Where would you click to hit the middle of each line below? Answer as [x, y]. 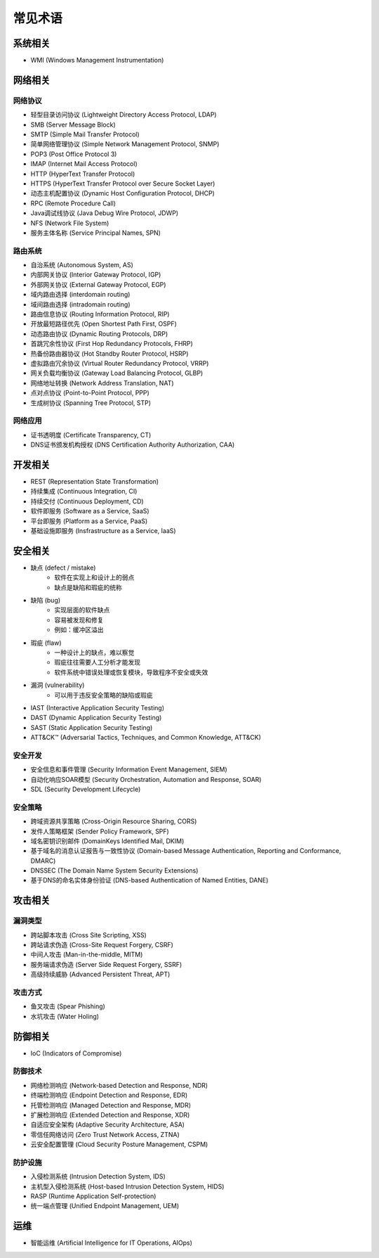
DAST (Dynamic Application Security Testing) [96, 718]
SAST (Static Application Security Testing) [92, 727]
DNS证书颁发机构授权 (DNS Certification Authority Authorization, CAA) [133, 445]
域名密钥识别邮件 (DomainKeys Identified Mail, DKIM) [107, 841]
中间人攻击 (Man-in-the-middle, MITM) [87, 955]
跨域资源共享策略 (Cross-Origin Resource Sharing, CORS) [114, 821]
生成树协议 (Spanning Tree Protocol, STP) [91, 403]
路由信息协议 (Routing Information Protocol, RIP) [100, 314]
